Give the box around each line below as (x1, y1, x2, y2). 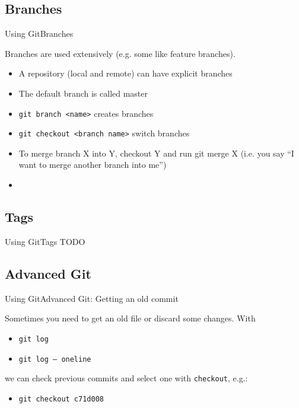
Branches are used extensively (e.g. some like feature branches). (5, 47, 236, 59)
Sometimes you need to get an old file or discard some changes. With (5, 312, 256, 324)
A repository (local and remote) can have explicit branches (18, 67, 233, 79)
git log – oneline (18, 355, 91, 364)
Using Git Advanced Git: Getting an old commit (5, 292, 179, 304)
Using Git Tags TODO (5, 235, 85, 247)
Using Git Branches (5, 27, 74, 40)
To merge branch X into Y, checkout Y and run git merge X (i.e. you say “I (18, 146, 294, 159)
